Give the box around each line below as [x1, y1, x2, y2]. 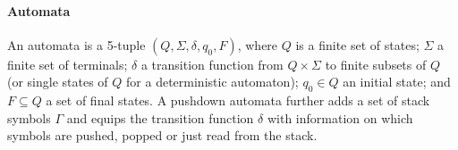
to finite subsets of [325, 54, 427, 73]
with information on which [267, 108, 413, 127]
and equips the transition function [66, 108, 254, 127]
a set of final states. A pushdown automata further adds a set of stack [46, 91, 430, 110]
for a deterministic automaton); [126, 72, 299, 91]
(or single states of [7, 72, 108, 91]
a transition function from [140, 54, 284, 73]
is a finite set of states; [295, 35, 420, 54]
